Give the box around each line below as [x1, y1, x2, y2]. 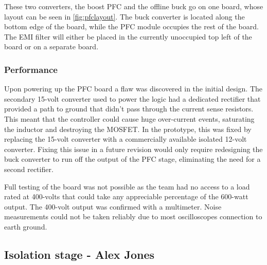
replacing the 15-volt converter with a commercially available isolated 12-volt [4, 134, 247, 144]
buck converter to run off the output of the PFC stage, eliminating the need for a [4, 154, 261, 164]
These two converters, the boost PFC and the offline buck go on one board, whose [4, 1, 263, 11]
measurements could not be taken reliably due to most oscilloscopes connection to [4, 211, 262, 222]
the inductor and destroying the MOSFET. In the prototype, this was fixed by [4, 123, 252, 134]
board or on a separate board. [4, 41, 99, 52]
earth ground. [4, 221, 47, 232]
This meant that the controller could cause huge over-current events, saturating [4, 113, 255, 124]
